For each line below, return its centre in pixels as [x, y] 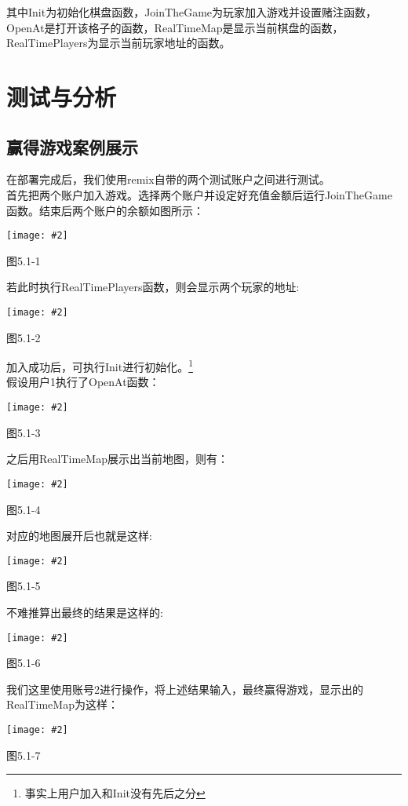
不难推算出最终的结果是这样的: [85, 613]
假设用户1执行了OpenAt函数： [83, 382]
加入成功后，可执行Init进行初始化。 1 [100, 365]
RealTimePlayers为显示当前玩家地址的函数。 [118, 43]
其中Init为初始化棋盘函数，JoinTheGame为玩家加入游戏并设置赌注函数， [192, 12]
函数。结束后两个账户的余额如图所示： [105, 210]
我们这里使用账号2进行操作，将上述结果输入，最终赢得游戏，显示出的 [185, 689]
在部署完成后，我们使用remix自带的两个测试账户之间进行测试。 [168, 179]
